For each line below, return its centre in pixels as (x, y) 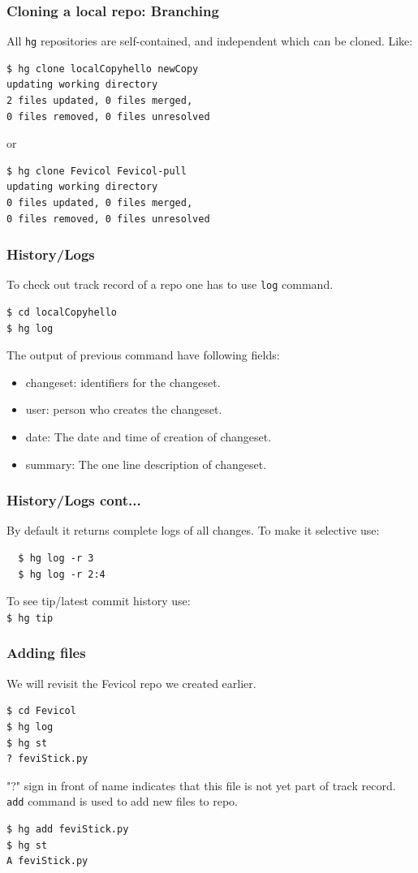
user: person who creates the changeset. (124, 409)
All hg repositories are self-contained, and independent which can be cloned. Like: (210, 41)
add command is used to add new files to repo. (123, 801)
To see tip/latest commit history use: (99, 601)
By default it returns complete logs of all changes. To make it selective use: (193, 530)
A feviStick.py (47, 861)
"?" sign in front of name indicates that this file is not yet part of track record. (201, 785)
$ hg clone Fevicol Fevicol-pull (97, 171)
